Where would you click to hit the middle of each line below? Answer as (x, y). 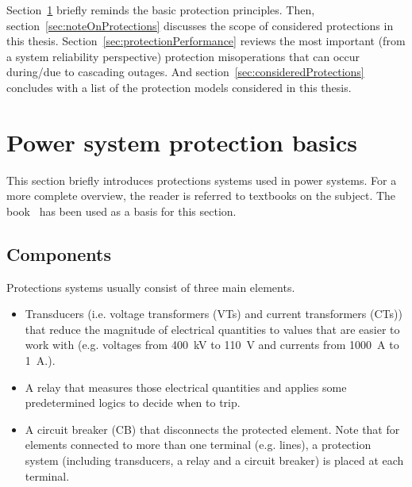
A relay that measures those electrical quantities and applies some (186, 387)
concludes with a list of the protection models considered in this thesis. (179, 87)
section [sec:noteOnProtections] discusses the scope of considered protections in (200, 25)
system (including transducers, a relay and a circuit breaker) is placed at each (214, 460)
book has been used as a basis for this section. (121, 211)
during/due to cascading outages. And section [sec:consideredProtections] (185, 72)
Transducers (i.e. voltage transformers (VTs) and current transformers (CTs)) (214, 314)
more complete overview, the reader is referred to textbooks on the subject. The (201, 196)
